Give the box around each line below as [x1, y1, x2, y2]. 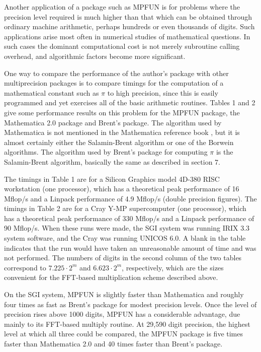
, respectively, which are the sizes [122, 262, 224, 272]
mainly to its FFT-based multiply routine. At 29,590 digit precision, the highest [4, 318, 250, 329]
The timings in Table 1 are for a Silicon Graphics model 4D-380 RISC [4, 173, 220, 184]
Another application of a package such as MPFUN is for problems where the [4, 2, 240, 12]
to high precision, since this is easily [107, 87, 218, 98]
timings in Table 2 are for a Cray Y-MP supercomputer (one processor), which [4, 203, 246, 214]
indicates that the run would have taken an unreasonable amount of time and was [4, 242, 256, 253]
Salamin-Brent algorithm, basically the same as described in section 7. [4, 156, 221, 167]
